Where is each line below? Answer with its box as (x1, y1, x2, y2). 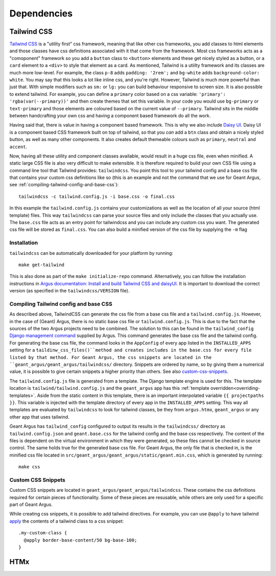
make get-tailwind (18, 262, 65, 268)
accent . (9, 144, 28, 150)
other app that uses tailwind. (9, 413, 70, 420)
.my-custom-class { (18, 530, 67, 536)
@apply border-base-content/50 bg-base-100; (24, 537, 137, 543)
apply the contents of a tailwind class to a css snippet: (9, 518, 124, 524)
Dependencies (9, 8, 73, 19)
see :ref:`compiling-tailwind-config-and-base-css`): (9, 182, 119, 188)
